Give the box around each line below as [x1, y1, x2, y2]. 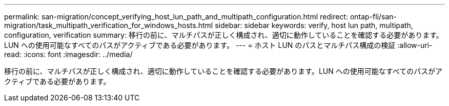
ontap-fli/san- [350, 12, 397, 21]
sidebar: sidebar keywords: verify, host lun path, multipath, [215, 21, 413, 30]
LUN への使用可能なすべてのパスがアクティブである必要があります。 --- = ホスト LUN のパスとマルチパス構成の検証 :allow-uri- [4, 41, 433, 49]
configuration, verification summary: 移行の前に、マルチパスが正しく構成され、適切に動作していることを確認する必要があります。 [4, 31, 443, 39]
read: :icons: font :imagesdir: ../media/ [4, 50, 133, 59]
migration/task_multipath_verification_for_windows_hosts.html [4, 21, 213, 30]
